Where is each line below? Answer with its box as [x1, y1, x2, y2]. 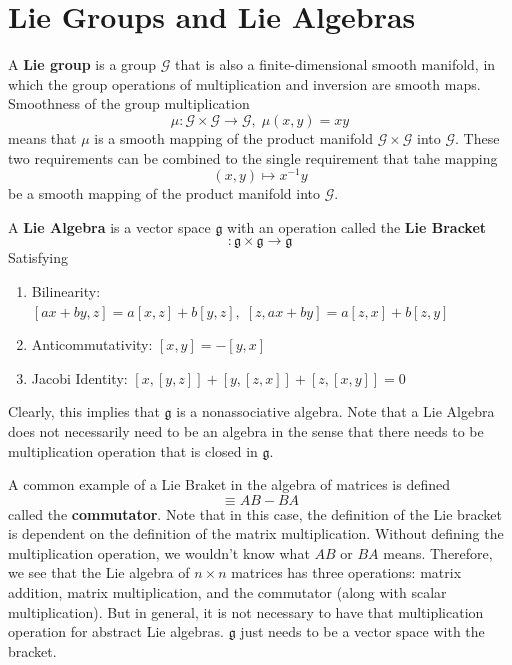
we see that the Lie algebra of [8, 562, 190, 583]
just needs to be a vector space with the [240, 621, 485, 642]
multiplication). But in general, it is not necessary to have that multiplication [8, 601, 484, 622]
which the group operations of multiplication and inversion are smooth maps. [8, 73, 481, 94]
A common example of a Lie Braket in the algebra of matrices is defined [8, 474, 450, 495]
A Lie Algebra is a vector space [8, 216, 211, 237]
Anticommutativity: [31, 334, 153, 355]
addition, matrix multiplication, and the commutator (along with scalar [8, 582, 447, 603]
